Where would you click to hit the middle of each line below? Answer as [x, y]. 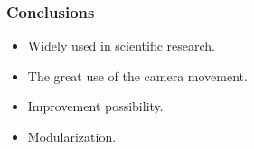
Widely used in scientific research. [121, 46]
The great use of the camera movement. [137, 75]
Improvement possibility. [95, 106]
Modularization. [72, 136]
